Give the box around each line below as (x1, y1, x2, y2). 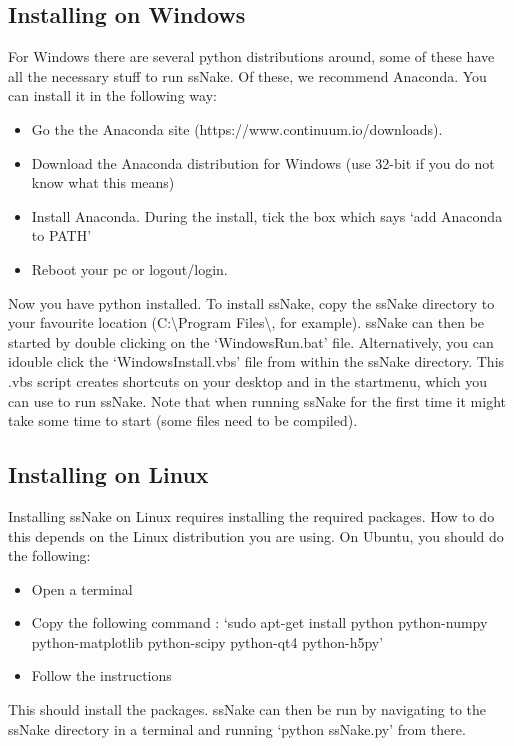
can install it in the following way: (8, 85, 217, 106)
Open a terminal (31, 578, 133, 599)
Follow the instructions (31, 665, 172, 686)
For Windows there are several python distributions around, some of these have (8, 46, 495, 67)
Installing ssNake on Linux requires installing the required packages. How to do (8, 505, 495, 526)
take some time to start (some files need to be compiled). (8, 410, 358, 431)
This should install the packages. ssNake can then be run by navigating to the (8, 699, 487, 720)
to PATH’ (31, 225, 92, 246)
